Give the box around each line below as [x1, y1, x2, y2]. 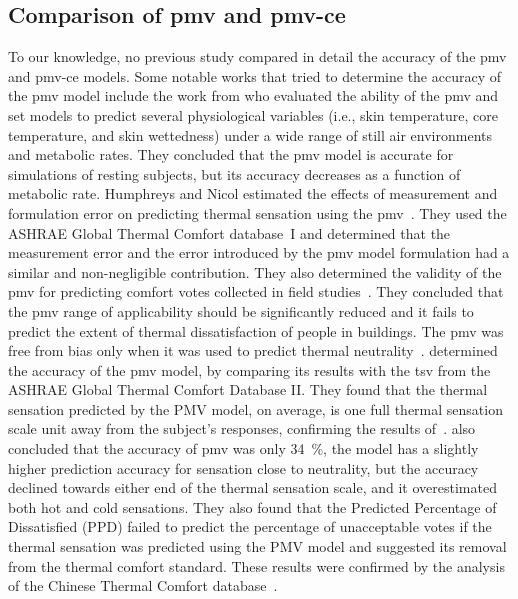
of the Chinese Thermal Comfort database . [8, 575, 278, 596]
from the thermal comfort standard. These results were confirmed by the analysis [8, 555, 505, 576]
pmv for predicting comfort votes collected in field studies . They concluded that [8, 281, 504, 302]
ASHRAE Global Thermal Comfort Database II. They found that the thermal [8, 379, 488, 400]
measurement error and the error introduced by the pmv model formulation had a [8, 242, 510, 263]
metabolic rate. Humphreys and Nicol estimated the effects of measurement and [8, 183, 498, 204]
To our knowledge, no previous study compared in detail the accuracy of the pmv [8, 46, 507, 67]
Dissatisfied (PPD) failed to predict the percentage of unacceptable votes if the [8, 516, 492, 537]
